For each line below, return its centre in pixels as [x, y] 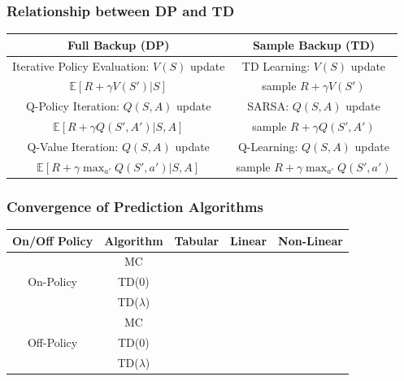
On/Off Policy [53, 240]
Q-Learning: [268, 146]
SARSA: [268, 106]
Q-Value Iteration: [73, 146]
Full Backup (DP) [118, 44]
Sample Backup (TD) [314, 44]
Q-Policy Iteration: [72, 106]
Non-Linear [311, 240]
